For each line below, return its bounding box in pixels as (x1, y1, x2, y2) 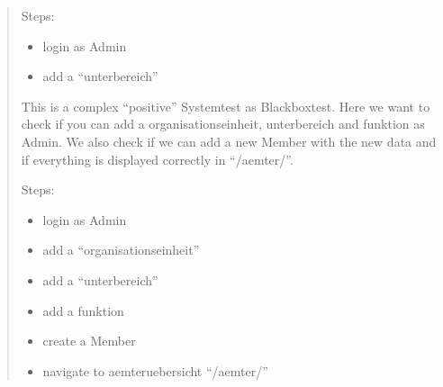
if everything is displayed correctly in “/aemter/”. (21, 149, 294, 168)
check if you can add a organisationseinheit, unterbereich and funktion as (21, 114, 425, 133)
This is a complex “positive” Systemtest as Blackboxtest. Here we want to (21, 96, 430, 115)
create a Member (42, 331, 136, 350)
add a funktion (42, 301, 124, 319)
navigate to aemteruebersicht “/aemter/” (42, 361, 268, 380)
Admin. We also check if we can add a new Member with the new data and (21, 131, 437, 150)
